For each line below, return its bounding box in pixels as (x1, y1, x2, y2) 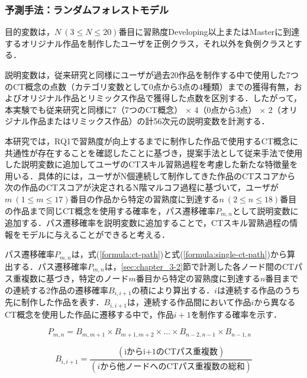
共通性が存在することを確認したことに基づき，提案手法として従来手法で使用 (5, 146, 303, 159)
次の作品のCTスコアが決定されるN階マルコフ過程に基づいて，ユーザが (5, 181, 279, 193)
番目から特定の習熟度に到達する (135, 272, 260, 285)
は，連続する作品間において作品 (127, 296, 251, 308)
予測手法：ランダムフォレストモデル (5, 2, 169, 17)
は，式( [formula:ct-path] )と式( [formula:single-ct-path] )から (71, 248, 287, 260)
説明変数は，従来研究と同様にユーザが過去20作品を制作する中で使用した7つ (5, 69, 299, 80)
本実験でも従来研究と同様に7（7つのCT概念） (5, 103, 183, 115)
